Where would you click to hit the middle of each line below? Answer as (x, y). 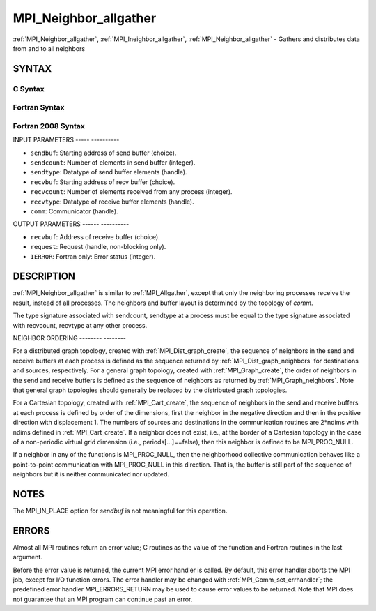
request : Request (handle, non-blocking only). (98, 247)
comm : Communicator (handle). (74, 211)
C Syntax (29, 89)
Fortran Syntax (39, 107)
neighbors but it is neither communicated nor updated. (91, 474)
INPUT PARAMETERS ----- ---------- (66, 140)
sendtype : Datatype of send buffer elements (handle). (109, 172)
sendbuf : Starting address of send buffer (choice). (103, 153)
